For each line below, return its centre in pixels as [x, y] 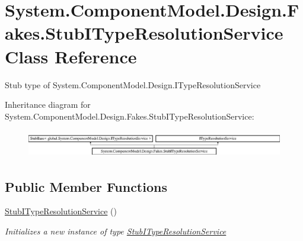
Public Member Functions [86, 186]
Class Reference [71, 56]
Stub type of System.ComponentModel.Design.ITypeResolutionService [133, 84]
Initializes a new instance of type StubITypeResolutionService [116, 231]
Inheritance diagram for [48, 105]
